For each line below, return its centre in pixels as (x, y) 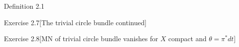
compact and (187, 39)
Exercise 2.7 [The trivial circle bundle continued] (75, 22)
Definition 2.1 (24, 6)
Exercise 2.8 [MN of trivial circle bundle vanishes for (81, 39)
